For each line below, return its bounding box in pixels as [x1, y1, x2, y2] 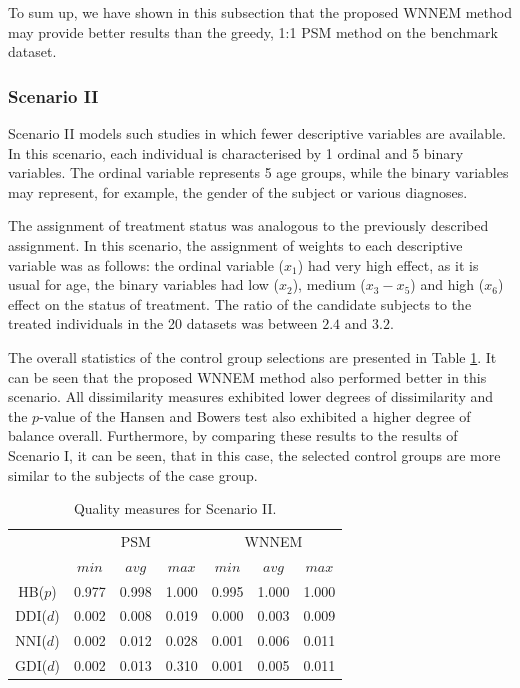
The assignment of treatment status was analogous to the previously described [8, 215, 489, 236]
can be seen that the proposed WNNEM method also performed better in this [8, 366, 487, 387]
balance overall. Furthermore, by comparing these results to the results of [8, 425, 458, 446]
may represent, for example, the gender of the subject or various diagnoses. [8, 181, 468, 202]
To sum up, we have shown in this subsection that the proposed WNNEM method [8, 2, 512, 22]
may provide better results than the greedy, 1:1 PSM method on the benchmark [8, 21, 498, 42]
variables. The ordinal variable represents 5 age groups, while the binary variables [8, 162, 509, 183]
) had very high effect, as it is [297, 254, 479, 275]
